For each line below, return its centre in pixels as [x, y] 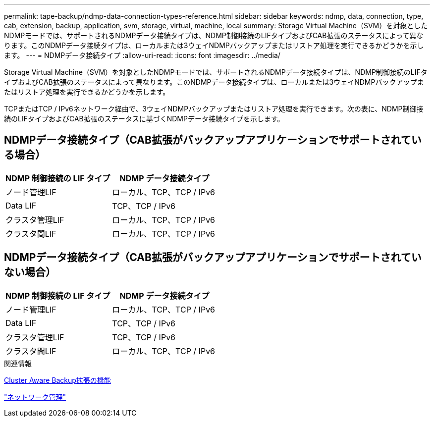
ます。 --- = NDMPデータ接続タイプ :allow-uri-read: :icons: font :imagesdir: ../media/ [142, 55]
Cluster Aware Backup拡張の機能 [57, 380]
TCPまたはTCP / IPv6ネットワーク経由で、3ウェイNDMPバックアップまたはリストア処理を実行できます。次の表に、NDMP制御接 [214, 109]
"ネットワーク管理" [35, 397]
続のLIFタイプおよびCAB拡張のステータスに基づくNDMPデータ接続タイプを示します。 [144, 119]
